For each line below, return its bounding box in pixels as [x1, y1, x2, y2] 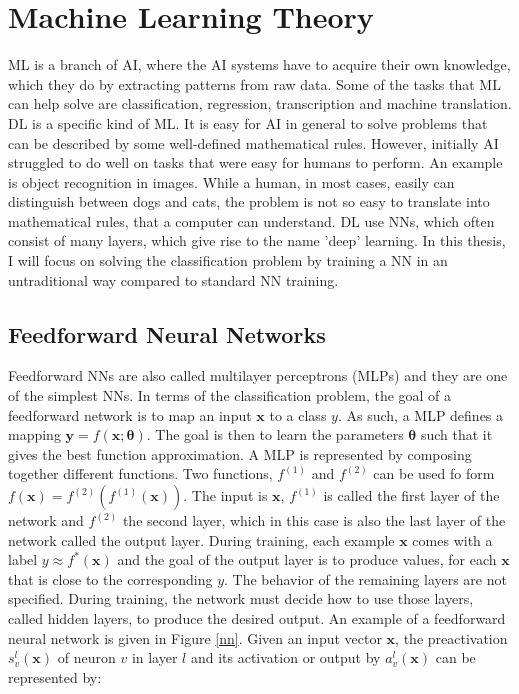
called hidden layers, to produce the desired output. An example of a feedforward [8, 607, 506, 628]
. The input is [183, 485, 268, 506]
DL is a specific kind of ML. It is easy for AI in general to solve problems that [8, 112, 488, 133]
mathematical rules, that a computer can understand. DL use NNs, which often [8, 210, 495, 231]
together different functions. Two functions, [8, 463, 273, 484]
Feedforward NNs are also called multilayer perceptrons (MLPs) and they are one [8, 365, 508, 386]
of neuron [57, 647, 116, 668]
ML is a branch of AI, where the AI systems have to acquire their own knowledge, [8, 54, 511, 75]
